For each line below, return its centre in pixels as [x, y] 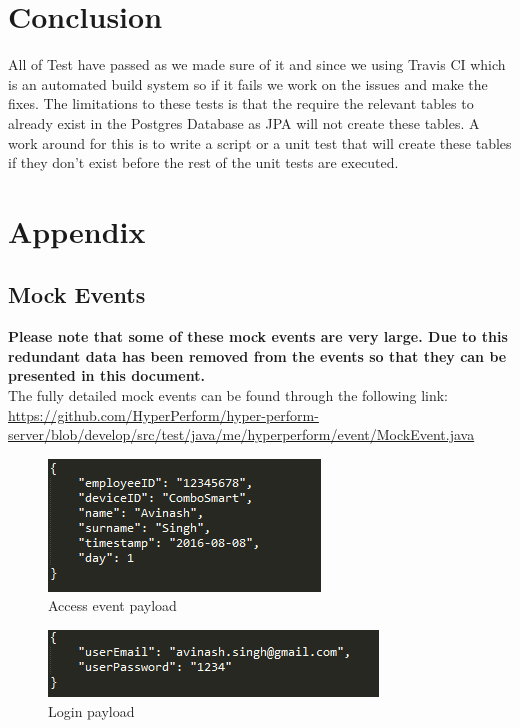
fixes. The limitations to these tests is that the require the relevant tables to [241, 103]
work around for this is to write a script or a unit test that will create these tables [260, 142]
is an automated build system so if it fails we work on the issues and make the [248, 83]
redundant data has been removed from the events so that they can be [257, 355]
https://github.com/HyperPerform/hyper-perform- [163, 414]
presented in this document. [106, 375]
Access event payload [112, 605]
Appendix [77, 230]
